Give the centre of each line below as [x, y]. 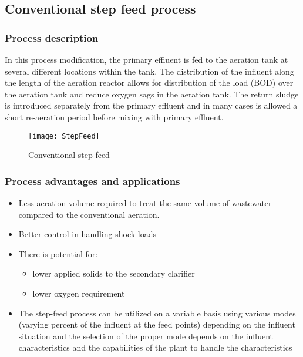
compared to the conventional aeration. [89, 214]
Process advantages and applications [92, 181]
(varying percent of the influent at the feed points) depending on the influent [157, 324]
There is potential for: [58, 253]
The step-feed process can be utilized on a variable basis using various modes [157, 313]
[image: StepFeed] [64, 136]
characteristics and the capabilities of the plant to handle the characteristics [155, 347]
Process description [52, 37]
